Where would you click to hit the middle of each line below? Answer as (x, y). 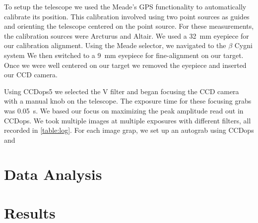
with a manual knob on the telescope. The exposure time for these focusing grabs (128, 101)
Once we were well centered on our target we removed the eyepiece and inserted (125, 65)
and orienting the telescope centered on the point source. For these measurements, (129, 26)
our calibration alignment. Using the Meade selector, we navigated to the (115, 45)
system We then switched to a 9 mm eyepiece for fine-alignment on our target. (124, 55)
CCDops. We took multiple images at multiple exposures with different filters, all (128, 120)
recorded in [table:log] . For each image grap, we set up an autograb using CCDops (129, 130)
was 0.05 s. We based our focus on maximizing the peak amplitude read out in (124, 110)
